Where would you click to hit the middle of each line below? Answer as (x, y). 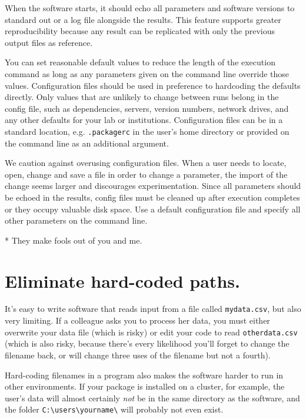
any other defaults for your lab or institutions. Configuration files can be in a (144, 120)
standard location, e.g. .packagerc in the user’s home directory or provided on (147, 131)
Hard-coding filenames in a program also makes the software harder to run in (144, 375)
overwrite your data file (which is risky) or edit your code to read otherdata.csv (151, 332)
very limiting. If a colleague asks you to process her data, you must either (137, 320)
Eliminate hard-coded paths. (122, 280)
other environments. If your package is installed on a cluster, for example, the (145, 386)
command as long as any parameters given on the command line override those (147, 73)
